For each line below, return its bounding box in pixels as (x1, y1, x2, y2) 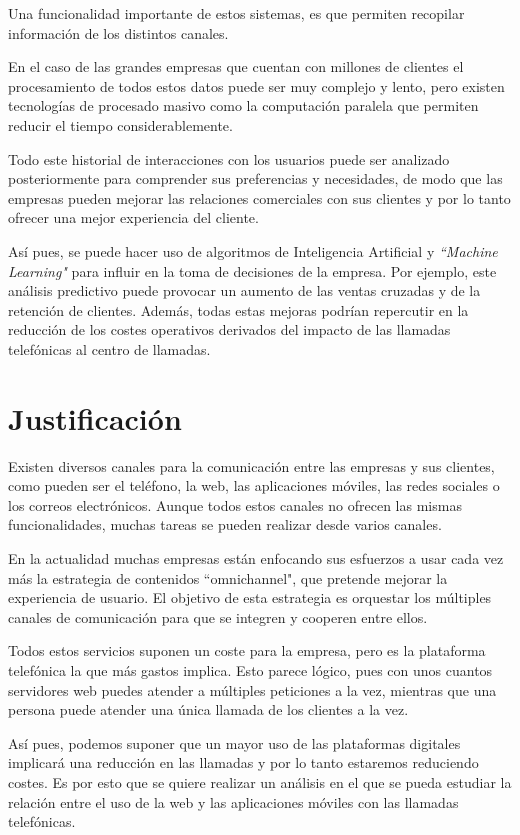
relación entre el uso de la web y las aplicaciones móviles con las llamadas (8, 791, 459, 812)
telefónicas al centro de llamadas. (8, 338, 211, 359)
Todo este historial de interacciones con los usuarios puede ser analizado (8, 148, 450, 169)
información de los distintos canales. (8, 22, 229, 43)
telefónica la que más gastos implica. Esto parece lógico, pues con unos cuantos (8, 659, 493, 680)
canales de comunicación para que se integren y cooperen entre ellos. (8, 606, 428, 627)
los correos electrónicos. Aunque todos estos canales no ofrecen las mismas (8, 494, 462, 515)
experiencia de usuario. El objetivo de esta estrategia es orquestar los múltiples (8, 587, 492, 608)
